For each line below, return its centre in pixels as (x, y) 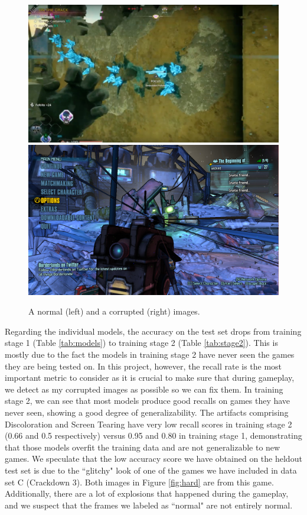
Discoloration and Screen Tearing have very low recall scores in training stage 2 (148, 424)
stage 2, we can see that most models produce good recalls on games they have (148, 401)
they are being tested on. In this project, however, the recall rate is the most (143, 366)
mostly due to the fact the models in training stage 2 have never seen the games (150, 354)
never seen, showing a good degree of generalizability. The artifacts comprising (147, 412)
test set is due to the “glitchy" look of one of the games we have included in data (151, 470)
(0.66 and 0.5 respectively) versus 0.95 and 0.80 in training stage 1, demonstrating (153, 435)
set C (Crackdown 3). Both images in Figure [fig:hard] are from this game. (139, 482)
